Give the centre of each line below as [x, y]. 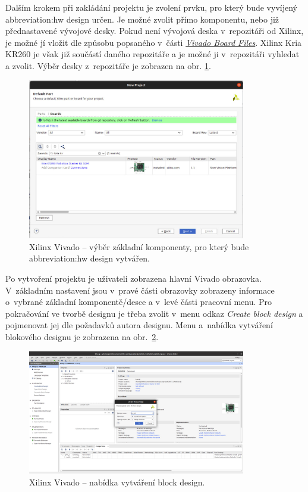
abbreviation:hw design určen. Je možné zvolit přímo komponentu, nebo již [142, 19]
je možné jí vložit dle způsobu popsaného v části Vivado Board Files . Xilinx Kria [154, 42]
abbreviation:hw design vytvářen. [89, 258]
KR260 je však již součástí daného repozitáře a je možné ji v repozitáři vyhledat [153, 54]
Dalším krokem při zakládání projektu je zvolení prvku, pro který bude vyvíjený [151, 7]
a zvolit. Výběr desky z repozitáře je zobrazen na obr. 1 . [108, 65]
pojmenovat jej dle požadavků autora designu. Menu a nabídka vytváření [139, 325]
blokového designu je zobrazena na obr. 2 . [82, 336]
